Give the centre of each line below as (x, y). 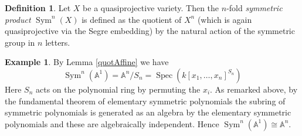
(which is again (225, 19)
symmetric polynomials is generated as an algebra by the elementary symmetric (148, 112)
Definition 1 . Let (38, 8)
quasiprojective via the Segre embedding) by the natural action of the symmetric (150, 31)
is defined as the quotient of (132, 19)
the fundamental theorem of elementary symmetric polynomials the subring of (145, 101)
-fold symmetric (255, 8)
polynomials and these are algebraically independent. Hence (112, 123)
